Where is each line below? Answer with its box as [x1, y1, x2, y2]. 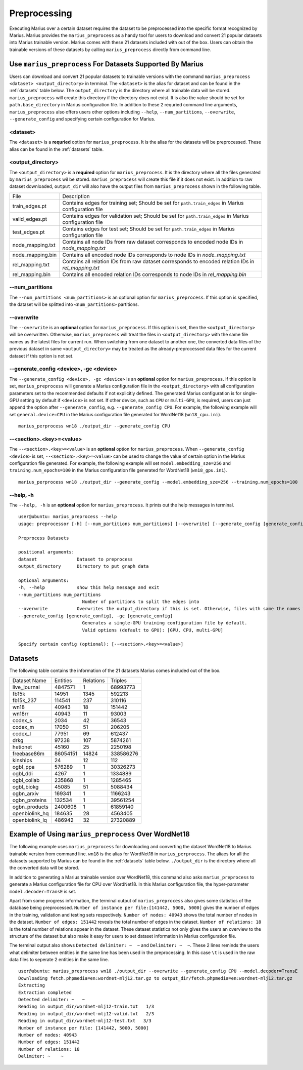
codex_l [12, 730, 31, 737]
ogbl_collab [12, 776, 40, 783]
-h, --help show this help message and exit [18, 585, 160, 590]
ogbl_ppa [12, 763, 35, 770]
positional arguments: [18, 549, 75, 555]
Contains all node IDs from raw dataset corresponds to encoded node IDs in [62, 238, 243, 245]
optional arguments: [18, 577, 69, 583]
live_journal [12, 684, 40, 691]
